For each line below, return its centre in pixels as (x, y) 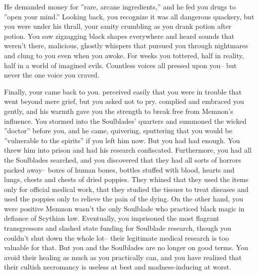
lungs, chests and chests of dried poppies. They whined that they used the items (126, 179)
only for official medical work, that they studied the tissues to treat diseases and (126, 189)
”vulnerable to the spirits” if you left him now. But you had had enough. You (122, 140)
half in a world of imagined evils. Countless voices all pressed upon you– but (120, 65)
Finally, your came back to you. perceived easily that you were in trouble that (123, 91)
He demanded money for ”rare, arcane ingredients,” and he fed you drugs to (120, 6)
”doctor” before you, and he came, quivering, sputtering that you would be (118, 131)
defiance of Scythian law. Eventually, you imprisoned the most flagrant (112, 218)
